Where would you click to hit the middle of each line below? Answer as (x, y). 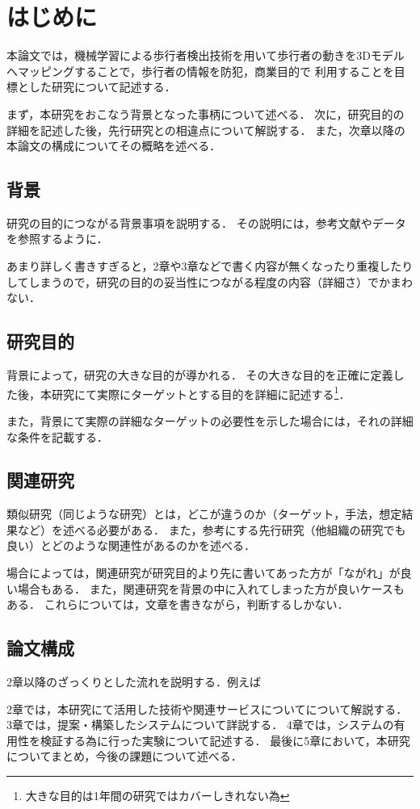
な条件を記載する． (57, 436)
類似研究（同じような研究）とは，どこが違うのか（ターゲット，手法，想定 (204, 514)
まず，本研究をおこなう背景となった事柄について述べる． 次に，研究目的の (206, 113)
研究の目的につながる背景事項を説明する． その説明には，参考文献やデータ (206, 222)
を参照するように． (57, 239)
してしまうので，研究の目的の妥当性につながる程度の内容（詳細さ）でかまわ (210, 281)
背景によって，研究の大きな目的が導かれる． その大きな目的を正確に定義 (200, 375)
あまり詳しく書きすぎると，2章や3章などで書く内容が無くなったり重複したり (210, 266)
